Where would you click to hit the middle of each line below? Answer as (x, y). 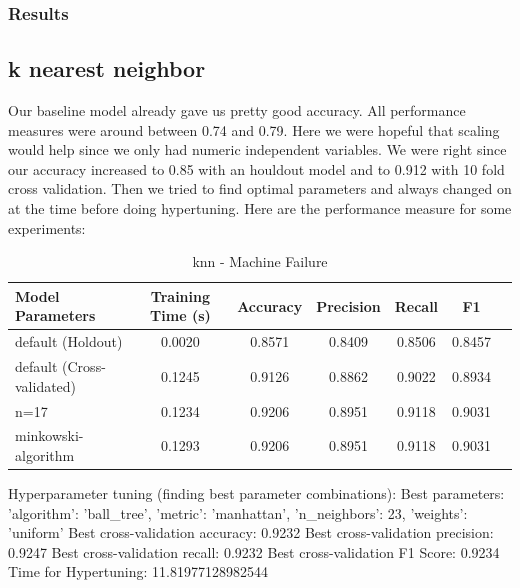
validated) (46, 385)
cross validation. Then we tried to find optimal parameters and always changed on (260, 188)
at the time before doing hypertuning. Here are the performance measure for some (260, 208)
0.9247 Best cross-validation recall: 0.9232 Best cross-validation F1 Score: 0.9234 (254, 551)
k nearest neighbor (107, 68)
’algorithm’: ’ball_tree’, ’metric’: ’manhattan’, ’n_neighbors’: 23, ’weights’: (238, 512)
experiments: (47, 227)
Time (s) (180, 315)
